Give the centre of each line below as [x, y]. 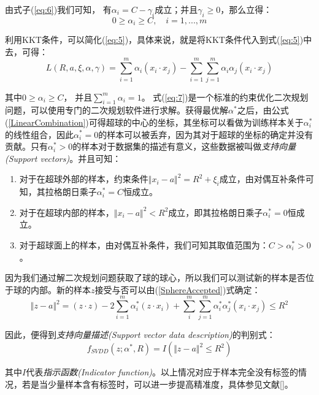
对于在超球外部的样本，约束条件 [84, 179]
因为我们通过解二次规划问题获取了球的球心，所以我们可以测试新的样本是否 [155, 278]
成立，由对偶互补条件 [262, 179]
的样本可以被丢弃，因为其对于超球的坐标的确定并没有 [206, 134]
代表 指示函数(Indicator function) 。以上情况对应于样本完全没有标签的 [162, 372]
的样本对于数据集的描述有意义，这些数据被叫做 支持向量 [184, 146]
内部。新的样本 [60, 289]
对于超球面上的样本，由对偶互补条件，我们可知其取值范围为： [144, 244]
